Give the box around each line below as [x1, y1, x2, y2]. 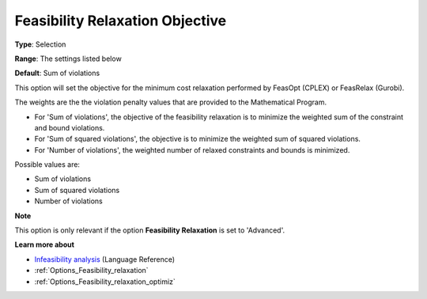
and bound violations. [34, 123, 105, 132]
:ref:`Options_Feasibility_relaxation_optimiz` [34, 277, 176, 286]
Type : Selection [14, 40, 66, 49]
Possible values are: [14, 160, 81, 169]
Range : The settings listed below [14, 54, 122, 63]
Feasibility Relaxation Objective [14, 12, 227, 29]
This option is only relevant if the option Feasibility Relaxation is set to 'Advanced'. [14, 225, 285, 235]
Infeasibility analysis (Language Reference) [34, 254, 176, 264]
